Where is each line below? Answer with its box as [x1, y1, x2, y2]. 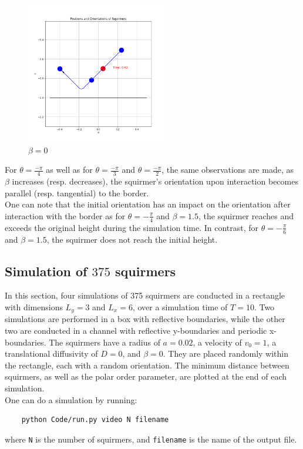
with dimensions [5, 301, 63, 313]
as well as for [46, 163, 93, 176]
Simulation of [5, 262, 87, 280]
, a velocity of [193, 336, 242, 348]
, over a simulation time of [132, 301, 228, 313]
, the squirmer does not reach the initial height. [46, 233, 218, 245]
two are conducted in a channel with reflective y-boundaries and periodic [5, 324, 267, 337]
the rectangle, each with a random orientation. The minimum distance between [5, 358, 289, 371]
